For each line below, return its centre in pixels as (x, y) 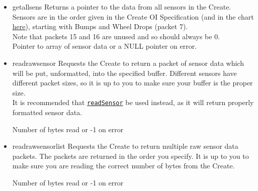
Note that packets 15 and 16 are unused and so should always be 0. (116, 36)
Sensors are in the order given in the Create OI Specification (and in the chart (133, 16)
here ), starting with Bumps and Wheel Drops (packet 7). (100, 26)
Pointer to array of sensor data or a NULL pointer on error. (105, 46)
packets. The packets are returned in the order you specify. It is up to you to (131, 156)
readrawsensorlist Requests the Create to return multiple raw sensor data (125, 146)
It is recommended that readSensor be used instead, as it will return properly (133, 102)
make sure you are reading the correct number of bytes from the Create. (123, 166)
